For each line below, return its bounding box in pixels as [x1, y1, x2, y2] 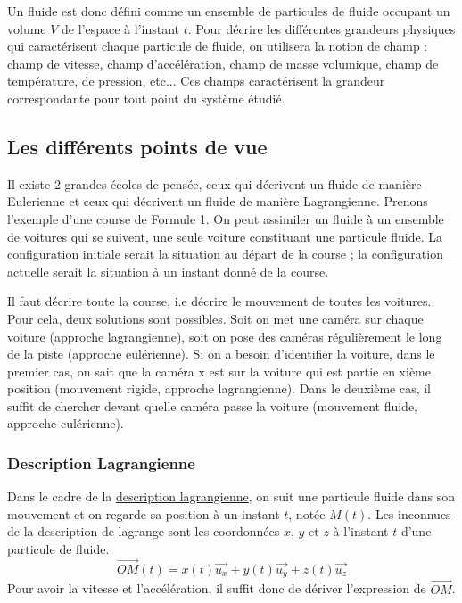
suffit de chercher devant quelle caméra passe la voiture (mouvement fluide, [7, 396, 417, 415]
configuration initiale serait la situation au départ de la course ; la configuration [7, 244, 443, 263]
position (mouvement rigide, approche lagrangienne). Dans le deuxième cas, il [7, 379, 431, 398]
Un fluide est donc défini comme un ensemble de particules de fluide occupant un [7, 2, 450, 20]
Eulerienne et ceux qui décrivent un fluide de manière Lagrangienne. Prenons [7, 192, 428, 211]
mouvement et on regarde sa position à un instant [7, 504, 280, 523]
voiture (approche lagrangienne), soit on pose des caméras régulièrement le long [7, 326, 442, 345]
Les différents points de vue [7, 132, 268, 160]
